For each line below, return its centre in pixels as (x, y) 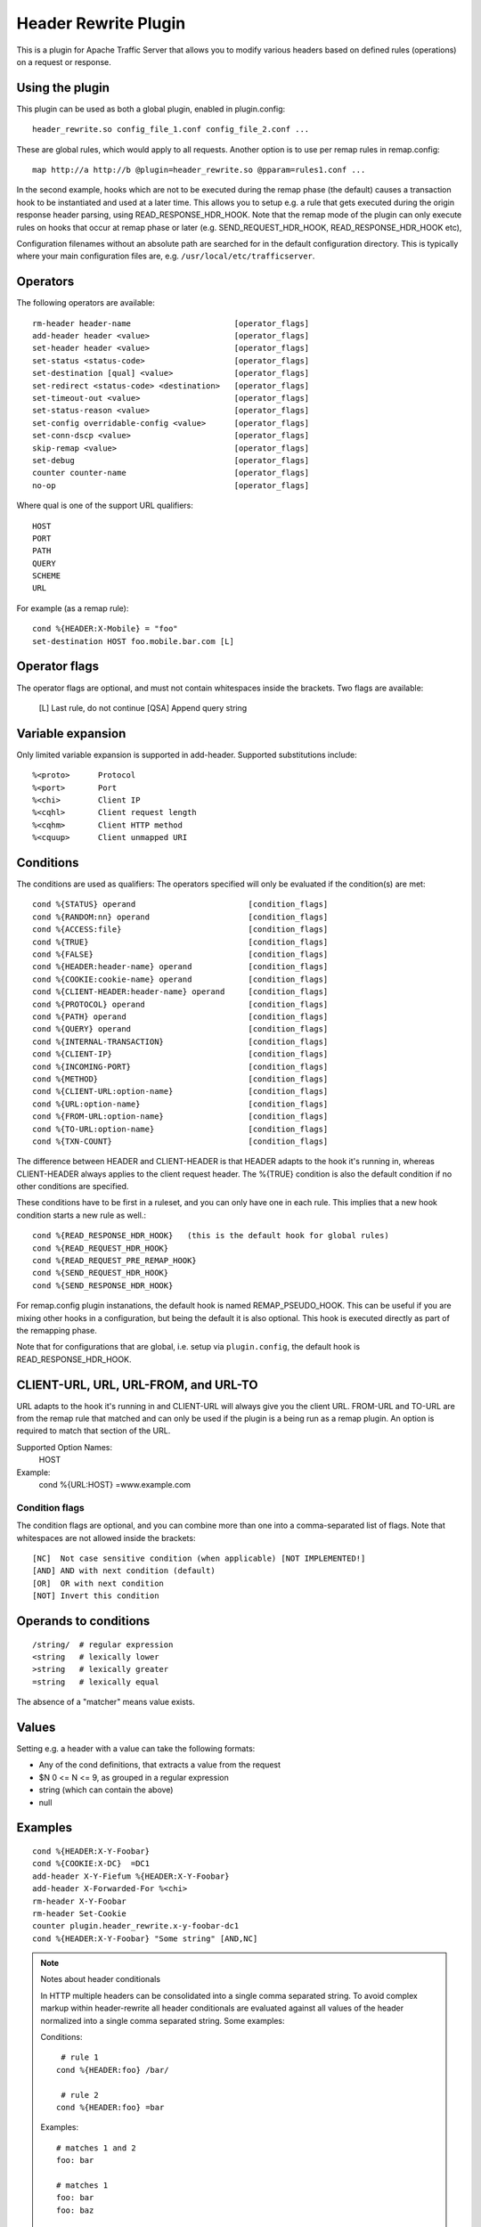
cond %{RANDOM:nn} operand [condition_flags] (180, 917)
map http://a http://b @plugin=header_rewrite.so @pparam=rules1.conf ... (199, 170)
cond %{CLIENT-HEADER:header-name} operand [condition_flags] (180, 992)
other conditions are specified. (73, 1187)
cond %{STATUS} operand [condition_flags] (180, 905)
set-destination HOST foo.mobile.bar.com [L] (134, 641)
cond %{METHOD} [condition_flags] (180, 1079)
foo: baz (75, 2210)
